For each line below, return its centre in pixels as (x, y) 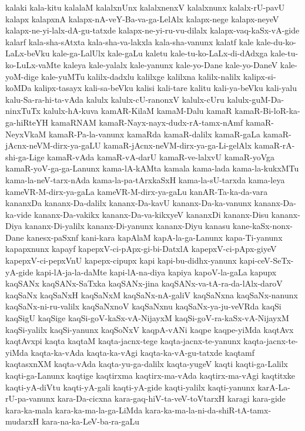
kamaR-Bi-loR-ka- (267, 111)
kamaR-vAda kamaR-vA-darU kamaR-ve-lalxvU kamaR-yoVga (161, 156)
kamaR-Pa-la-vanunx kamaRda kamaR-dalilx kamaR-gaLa (154, 134)
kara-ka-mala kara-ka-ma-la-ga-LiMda (74, 410)
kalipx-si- (259, 76)
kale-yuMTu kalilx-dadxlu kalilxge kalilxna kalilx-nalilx (141, 76)
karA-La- (274, 387)
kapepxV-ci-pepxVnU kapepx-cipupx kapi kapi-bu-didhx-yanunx (121, 260)
